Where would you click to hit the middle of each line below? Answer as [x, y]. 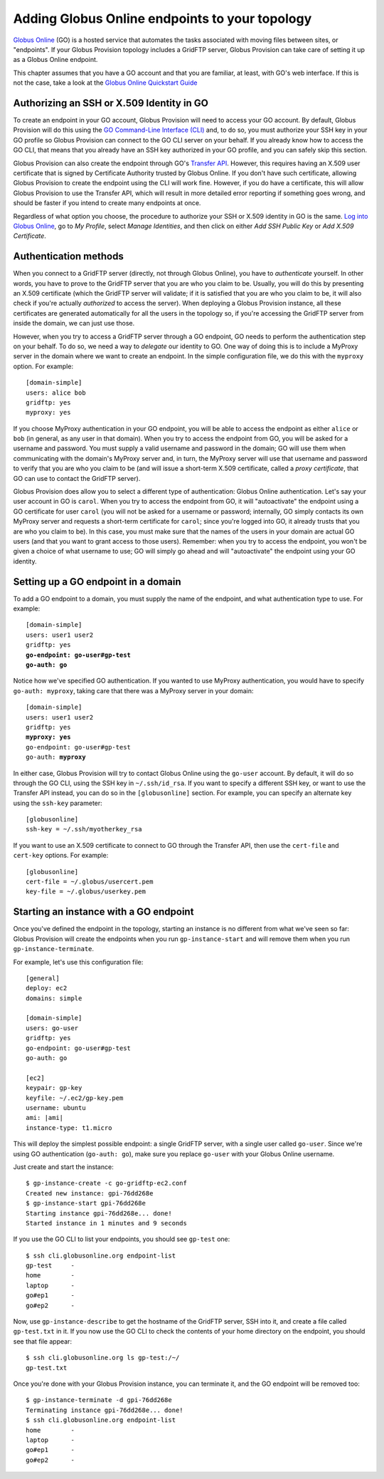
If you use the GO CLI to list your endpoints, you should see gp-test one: [122, 1239]
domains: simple [54, 998]
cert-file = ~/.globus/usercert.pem [90, 882]
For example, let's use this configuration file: [78, 962]
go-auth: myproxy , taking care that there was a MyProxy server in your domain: [133, 690]
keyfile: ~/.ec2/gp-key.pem [75, 1098]
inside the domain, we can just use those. [74, 323]
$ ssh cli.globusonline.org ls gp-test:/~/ [103, 1358]
